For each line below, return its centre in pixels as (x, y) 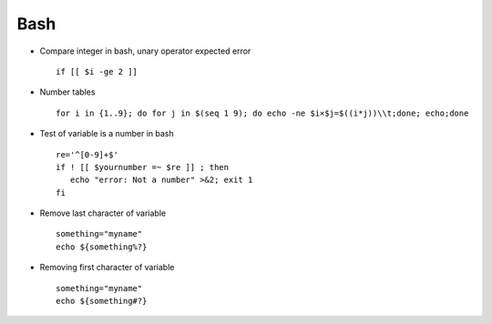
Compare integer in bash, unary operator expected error (145, 51)
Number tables (67, 92)
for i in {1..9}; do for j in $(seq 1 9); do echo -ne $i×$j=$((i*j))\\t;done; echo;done (262, 113)
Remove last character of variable (103, 213)
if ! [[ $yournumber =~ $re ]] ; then (143, 167)
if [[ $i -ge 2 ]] (97, 71)
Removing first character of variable (107, 268)
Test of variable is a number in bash (107, 134)
